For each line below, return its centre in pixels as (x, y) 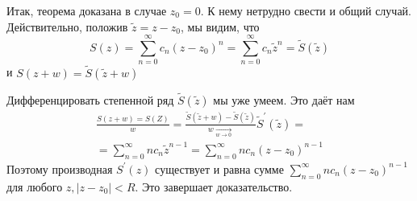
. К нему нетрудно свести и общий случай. (306, 10)
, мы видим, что (220, 26)
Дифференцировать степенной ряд (90, 99)
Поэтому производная (60, 168)
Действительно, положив (67, 26)
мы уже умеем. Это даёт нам (284, 99)
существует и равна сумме (219, 168)
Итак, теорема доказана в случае (87, 10)
